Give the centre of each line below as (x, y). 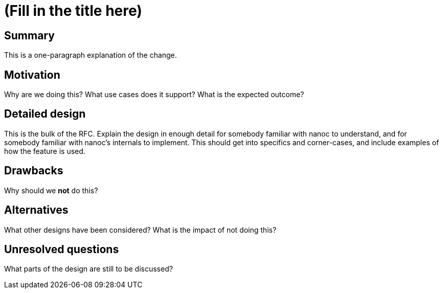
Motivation (32, 75)
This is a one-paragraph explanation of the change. (91, 55)
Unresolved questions (62, 249)
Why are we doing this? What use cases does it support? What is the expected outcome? (154, 95)
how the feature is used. (45, 151)
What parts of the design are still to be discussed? (88, 269)
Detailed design (45, 114)
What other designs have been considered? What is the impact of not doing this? (140, 230)
